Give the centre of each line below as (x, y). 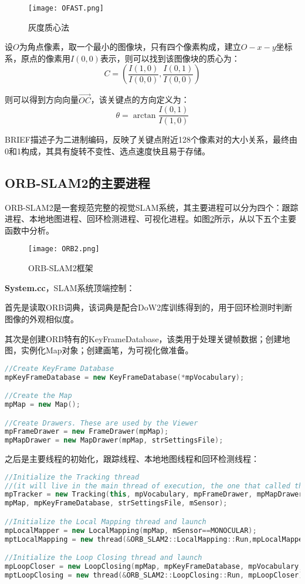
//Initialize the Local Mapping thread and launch (106, 521)
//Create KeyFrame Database (60, 368)
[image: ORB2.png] (64, 249)
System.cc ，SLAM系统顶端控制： (70, 287)
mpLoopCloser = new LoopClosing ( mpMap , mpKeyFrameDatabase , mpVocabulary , (154, 567)
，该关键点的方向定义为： (140, 99)
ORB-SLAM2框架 (61, 268)
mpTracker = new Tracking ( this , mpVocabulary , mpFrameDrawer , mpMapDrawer (154, 494)
